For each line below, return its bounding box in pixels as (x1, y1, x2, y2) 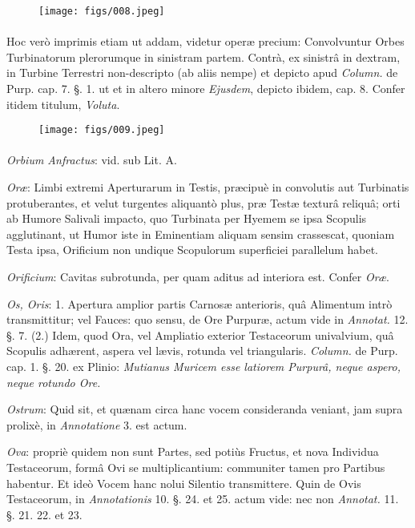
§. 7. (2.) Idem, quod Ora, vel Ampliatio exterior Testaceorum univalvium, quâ (6, 326, 394, 343)
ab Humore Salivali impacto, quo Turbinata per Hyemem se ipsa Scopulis (6, 210, 367, 227)
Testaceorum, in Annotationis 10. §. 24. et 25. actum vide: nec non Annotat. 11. (6, 490, 399, 507)
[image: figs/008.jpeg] (38, 6, 165, 17)
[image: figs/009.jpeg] (38, 124, 165, 136)
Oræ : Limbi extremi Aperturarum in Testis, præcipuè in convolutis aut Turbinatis (6, 179, 409, 195)
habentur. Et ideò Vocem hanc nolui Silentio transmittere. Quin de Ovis (6, 474, 361, 491)
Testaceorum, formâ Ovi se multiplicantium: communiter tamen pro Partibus (6, 458, 385, 475)
